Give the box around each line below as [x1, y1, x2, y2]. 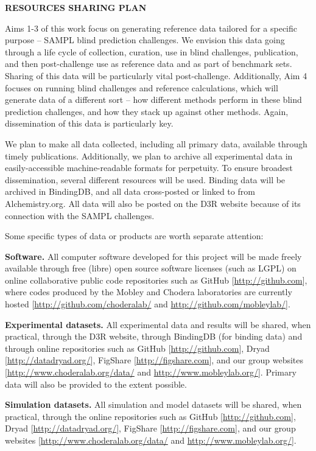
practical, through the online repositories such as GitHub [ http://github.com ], [5, 410, 296, 422]
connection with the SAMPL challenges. [5, 209, 155, 222]
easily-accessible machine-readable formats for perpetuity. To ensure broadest [5, 161, 293, 174]
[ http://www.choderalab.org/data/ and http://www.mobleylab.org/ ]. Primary [5, 366, 297, 379]
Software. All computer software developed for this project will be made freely [5, 250, 302, 262]
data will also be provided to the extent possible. [5, 377, 187, 390]
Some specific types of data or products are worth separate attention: [5, 229, 264, 242]
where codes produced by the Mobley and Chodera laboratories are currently [5, 285, 292, 298]
